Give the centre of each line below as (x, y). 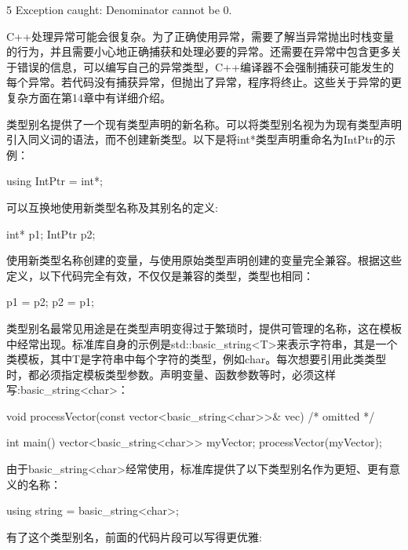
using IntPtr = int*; (55, 181)
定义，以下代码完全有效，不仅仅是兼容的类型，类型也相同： (160, 275)
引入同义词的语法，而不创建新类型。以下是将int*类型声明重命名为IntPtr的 (196, 139)
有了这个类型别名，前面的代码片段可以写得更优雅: (134, 536)
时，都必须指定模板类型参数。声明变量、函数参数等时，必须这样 (171, 374)
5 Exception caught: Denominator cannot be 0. (119, 9)
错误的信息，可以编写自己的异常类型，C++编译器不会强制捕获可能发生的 (205, 66)
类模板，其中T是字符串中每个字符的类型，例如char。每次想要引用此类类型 (197, 359)
